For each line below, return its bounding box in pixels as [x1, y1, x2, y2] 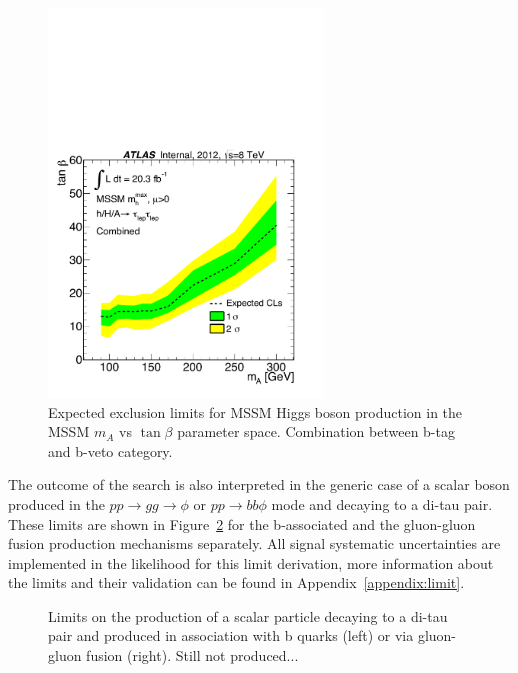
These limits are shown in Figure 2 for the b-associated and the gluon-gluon [8, 513, 476, 534]
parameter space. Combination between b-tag [177, 421, 455, 442]
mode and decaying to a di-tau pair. [271, 493, 493, 514]
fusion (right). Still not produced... [86, 645, 299, 666]
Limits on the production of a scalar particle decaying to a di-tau [48, 605, 448, 626]
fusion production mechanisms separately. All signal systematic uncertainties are [8, 533, 501, 554]
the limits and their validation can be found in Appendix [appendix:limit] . [8, 572, 465, 593]
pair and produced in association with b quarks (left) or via [48, 625, 414, 646]
